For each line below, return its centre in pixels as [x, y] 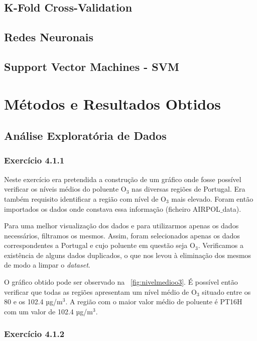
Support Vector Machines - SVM [92, 66]
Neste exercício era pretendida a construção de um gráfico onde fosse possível [123, 179]
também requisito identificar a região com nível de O [85, 198]
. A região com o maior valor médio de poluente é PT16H [154, 302]
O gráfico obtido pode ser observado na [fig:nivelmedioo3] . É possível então [121, 282]
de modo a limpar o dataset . [47, 265]
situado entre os [226, 291]
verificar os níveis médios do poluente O [65, 189]
